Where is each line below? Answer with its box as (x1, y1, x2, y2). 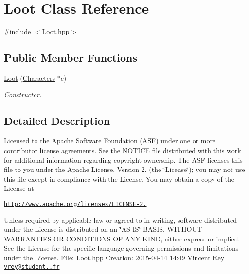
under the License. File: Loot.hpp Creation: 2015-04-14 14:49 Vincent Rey (4, 252, 225, 262)
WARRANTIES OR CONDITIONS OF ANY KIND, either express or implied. (4, 233, 240, 243)
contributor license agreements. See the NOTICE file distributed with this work (4, 145, 241, 155)
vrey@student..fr (4, 263, 60, 270)
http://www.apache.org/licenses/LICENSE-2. (4, 200, 147, 207)
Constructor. (4, 89, 42, 99)
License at (4, 183, 34, 193)
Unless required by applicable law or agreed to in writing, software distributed (4, 214, 237, 224)
